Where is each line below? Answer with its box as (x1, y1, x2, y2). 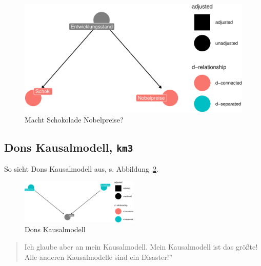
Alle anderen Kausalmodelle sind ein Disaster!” (24, 251, 173, 262)
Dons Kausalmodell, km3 (4, 139, 133, 155)
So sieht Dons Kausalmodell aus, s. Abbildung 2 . (4, 163, 158, 174)
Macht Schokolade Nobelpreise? (25, 114, 124, 125)
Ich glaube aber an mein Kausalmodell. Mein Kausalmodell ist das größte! (24, 241, 258, 252)
